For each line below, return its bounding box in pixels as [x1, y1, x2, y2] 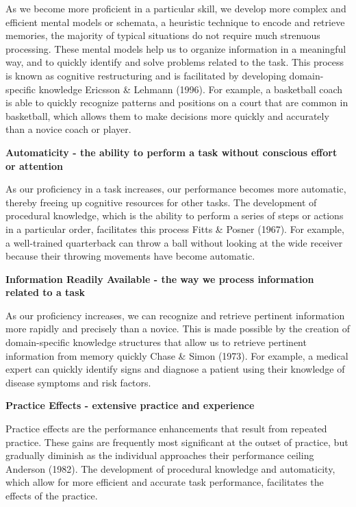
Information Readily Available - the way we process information [5, 271, 314, 286]
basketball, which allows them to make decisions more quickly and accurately [5, 108, 329, 123]
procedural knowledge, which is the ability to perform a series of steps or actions [5, 208, 344, 223]
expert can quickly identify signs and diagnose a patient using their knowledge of [5, 362, 345, 376]
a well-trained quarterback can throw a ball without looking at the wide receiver [5, 235, 343, 249]
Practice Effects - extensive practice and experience [5, 398, 255, 412]
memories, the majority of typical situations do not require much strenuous [5, 28, 320, 42]
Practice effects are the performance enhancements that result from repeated [5, 421, 327, 436]
